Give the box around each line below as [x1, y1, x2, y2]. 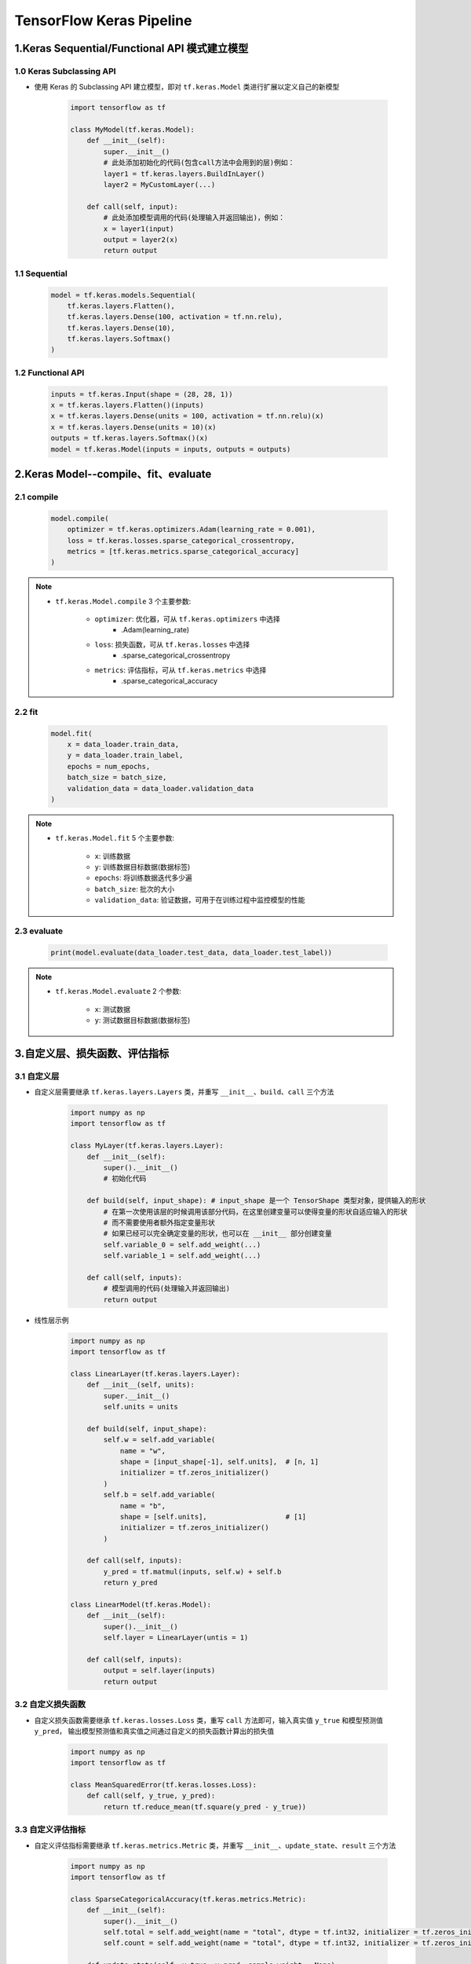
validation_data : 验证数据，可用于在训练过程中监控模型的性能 [94, 896, 305, 905]
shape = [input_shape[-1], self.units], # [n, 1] [119, 1457, 319, 1466]
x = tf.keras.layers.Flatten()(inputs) [50, 401, 204, 409]
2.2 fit [14, 706, 38, 717]
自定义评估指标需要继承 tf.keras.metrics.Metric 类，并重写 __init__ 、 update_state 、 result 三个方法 [34, 1841, 396, 1850]
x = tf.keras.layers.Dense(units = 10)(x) [50, 423, 217, 431]
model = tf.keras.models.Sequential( [50, 291, 196, 299]
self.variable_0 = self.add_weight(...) [103, 1240, 261, 1249]
